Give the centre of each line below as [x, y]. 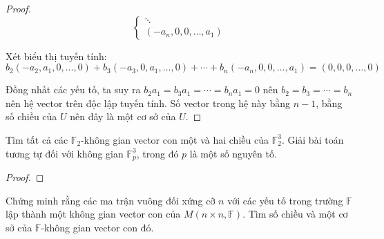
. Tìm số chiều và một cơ [295, 214]
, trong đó [157, 153]
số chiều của [31, 116]
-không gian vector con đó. [97, 227]
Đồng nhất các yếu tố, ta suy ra [73, 89]
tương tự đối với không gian [65, 153]
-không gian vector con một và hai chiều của [175, 139]
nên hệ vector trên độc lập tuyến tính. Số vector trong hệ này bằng [148, 103]
